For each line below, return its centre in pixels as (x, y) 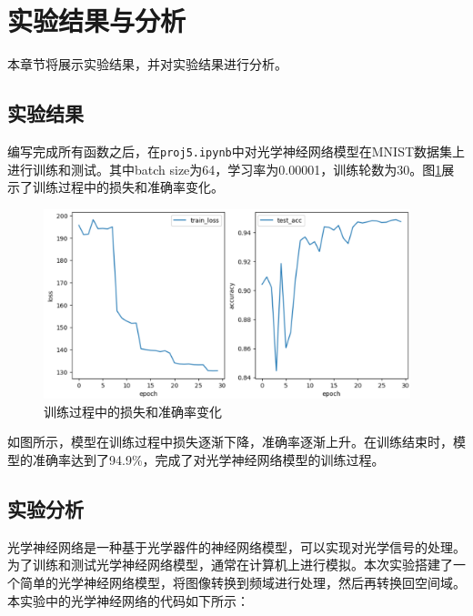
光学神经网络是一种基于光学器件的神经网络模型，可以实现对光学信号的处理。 (236, 546)
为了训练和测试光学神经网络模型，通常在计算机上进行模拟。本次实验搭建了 (230, 565)
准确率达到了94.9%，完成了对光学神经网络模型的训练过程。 (208, 460)
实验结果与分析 (97, 20)
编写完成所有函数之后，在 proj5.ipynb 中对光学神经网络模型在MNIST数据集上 (236, 151)
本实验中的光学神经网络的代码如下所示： (128, 600)
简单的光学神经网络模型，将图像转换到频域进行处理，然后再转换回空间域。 (242, 582)
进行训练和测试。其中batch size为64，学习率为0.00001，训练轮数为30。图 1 (225, 169)
